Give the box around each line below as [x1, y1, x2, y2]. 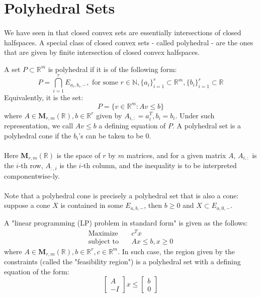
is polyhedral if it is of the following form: [48, 63, 177, 74]
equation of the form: [4, 266, 69, 276]
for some [92, 79, 118, 87]
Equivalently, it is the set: [4, 92, 83, 103]
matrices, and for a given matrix [126, 150, 226, 160]
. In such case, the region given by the [118, 246, 235, 256]
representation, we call [4, 120, 73, 131]
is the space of [56, 150, 101, 160]
